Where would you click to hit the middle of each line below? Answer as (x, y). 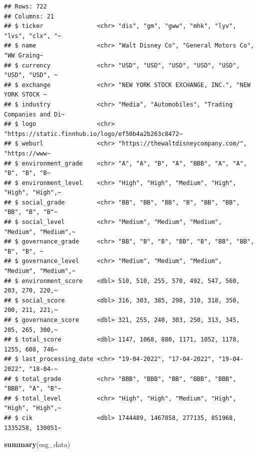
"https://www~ (27, 153)
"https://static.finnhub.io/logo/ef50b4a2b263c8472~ (93, 134)
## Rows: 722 (25, 6)
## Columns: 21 (29, 16)
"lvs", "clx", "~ (33, 36)
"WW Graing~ (24, 55)
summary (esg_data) (37, 444)
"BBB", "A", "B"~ (33, 389)
